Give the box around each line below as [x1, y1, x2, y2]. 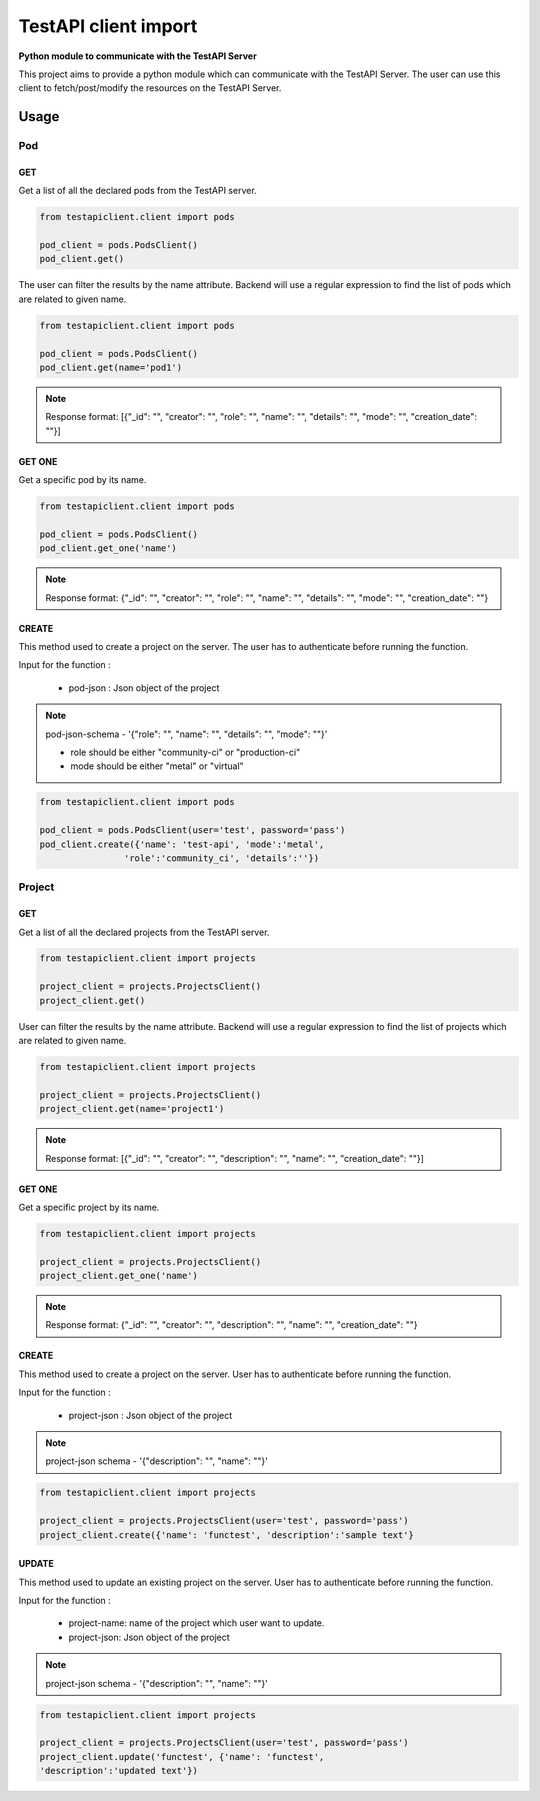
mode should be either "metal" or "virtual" [70, 760, 244, 772]
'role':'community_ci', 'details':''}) [123, 852, 320, 864]
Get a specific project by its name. [18, 1201, 160, 1213]
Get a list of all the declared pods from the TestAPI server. [18, 185, 257, 197]
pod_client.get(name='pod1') [39, 361, 183, 373]
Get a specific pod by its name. [18, 474, 147, 486]
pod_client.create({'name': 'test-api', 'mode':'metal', [39, 838, 325, 850]
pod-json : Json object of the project [68, 681, 220, 694]
